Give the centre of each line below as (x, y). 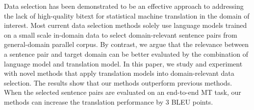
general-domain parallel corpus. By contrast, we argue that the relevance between (127, 44)
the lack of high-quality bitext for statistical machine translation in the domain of (127, 15)
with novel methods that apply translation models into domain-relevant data (119, 73)
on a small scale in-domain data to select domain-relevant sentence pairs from (121, 34)
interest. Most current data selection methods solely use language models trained (126, 25)
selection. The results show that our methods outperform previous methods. (118, 82)
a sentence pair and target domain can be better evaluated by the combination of (126, 54)
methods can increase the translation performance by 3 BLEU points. (109, 101)
